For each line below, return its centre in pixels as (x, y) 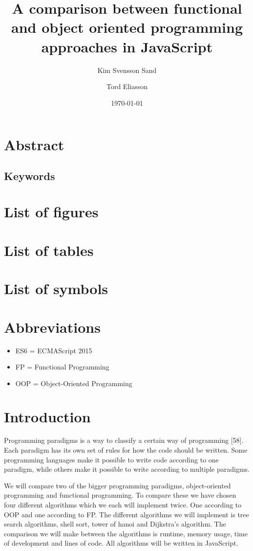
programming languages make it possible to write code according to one (111, 459)
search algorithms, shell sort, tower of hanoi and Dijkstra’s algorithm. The (115, 524)
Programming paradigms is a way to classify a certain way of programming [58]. (124, 440)
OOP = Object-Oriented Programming (74, 383)
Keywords (30, 175)
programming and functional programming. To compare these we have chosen (120, 495)
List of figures (51, 212)
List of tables (49, 250)
